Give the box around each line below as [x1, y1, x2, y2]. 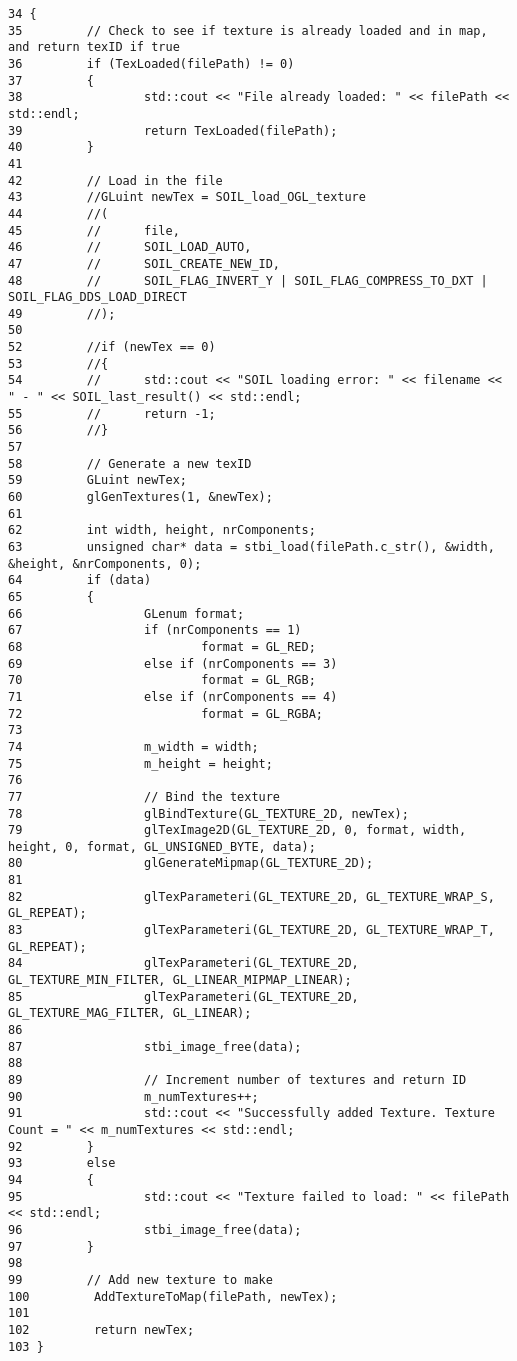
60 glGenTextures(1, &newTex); [8, 490, 273, 505]
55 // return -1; [8, 406, 216, 421]
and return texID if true [8, 40, 180, 55]
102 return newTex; [8, 1322, 195, 1337]
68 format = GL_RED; [8, 639, 316, 654]
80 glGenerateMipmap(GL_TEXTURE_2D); [8, 856, 374, 871]
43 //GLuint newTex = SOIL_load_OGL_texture [8, 190, 366, 205]
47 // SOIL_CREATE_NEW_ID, [8, 256, 281, 271]
